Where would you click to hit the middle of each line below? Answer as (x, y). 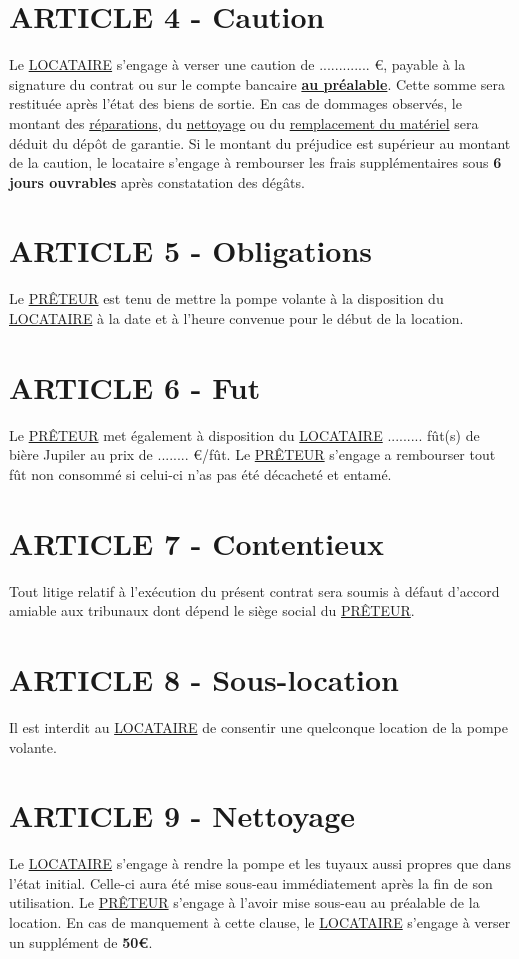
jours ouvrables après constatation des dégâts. (157, 181)
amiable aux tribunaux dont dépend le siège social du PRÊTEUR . (212, 610)
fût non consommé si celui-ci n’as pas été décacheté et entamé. (200, 473)
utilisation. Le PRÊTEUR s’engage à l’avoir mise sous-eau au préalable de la (244, 902)
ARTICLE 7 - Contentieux (196, 542)
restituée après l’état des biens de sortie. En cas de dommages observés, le (235, 103)
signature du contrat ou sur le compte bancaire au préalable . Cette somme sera (257, 83)
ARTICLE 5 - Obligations (191, 250)
